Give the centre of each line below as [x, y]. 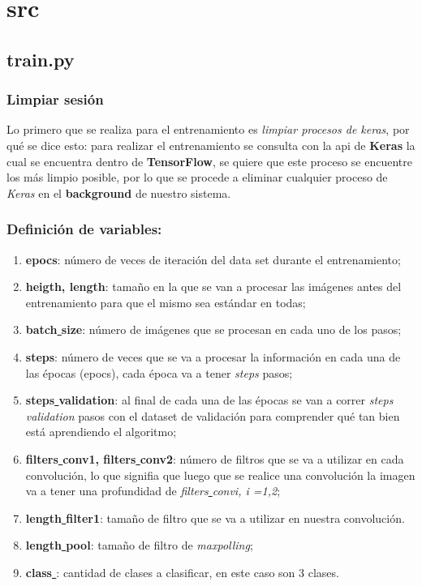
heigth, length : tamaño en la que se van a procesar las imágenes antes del [213, 287]
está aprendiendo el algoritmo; [101, 432]
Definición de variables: [84, 229]
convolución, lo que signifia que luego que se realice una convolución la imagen [220, 475]
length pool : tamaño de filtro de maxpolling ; [139, 545]
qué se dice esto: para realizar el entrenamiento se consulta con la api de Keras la [211, 145]
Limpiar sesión [55, 99]
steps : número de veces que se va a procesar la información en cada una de [213, 356]
